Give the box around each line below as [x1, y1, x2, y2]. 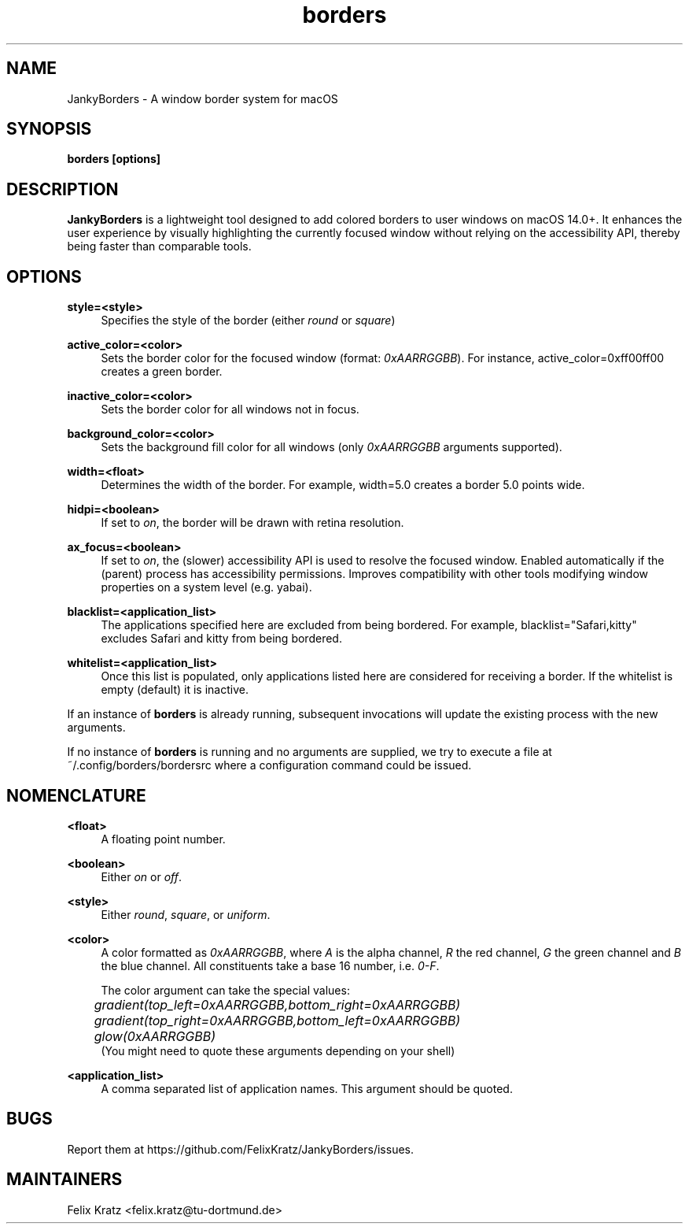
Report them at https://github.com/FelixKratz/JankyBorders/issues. [67, 1142, 415, 1156]
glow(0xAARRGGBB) [94, 1028, 216, 1044]
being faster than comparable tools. [67, 239, 252, 254]
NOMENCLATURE [6, 785, 146, 806]
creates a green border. [101, 365, 223, 379]
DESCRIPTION [6, 179, 119, 199]
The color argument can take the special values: [101, 983, 350, 997]
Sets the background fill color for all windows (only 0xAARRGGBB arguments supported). [101, 440, 562, 454]
